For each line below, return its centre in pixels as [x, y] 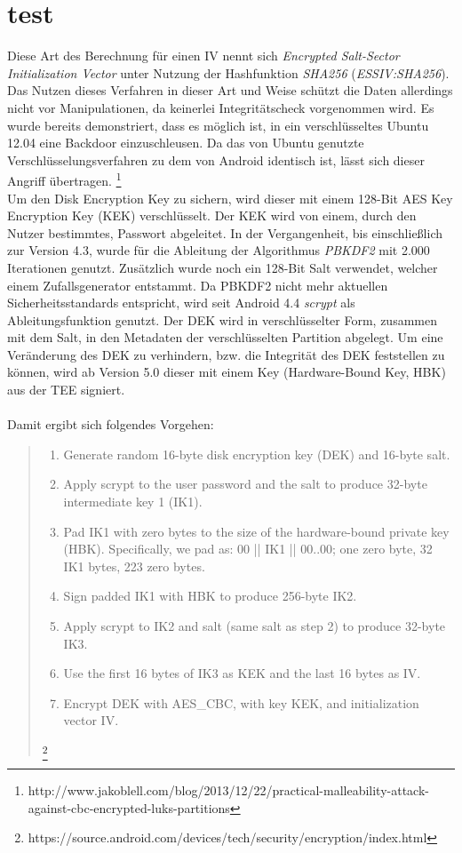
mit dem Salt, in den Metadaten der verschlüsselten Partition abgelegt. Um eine [225, 337]
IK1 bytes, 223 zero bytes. [134, 566]
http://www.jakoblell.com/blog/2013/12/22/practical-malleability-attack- [228, 790]
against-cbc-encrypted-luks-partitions [129, 807]
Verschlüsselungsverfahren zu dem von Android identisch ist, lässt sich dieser [216, 159]
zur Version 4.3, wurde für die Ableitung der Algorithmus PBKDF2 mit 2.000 [219, 250]
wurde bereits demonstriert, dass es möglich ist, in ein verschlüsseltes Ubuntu [218, 125]
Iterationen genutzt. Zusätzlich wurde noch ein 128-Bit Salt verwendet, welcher [223, 267]
